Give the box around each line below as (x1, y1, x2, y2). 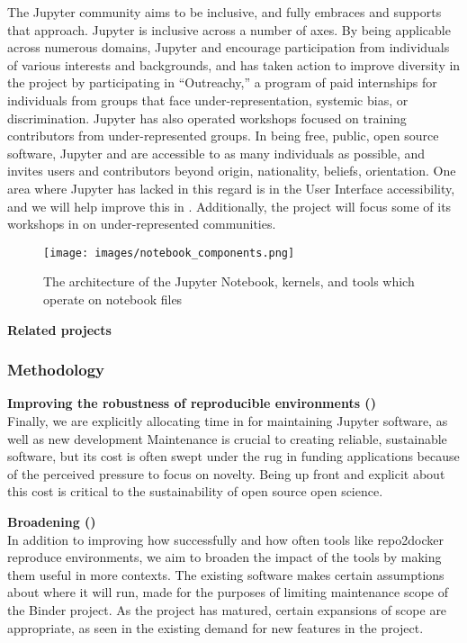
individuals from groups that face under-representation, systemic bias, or (7, 90, 409, 109)
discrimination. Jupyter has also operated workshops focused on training (7, 108, 407, 127)
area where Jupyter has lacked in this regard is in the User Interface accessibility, (7, 178, 455, 197)
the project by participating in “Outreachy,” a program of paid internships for (7, 73, 437, 92)
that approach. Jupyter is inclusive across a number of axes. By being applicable (7, 20, 451, 39)
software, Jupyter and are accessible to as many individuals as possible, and (7, 143, 426, 162)
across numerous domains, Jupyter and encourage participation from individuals (7, 38, 450, 57)
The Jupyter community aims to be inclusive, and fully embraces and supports (7, 3, 442, 21)
